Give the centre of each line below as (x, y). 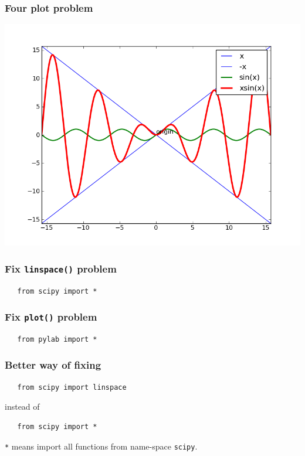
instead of (22, 406)
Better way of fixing (53, 365)
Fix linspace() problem (61, 268)
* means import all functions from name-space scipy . (101, 446)
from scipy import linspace (72, 387)
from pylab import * (57, 339)
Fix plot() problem (51, 317)
